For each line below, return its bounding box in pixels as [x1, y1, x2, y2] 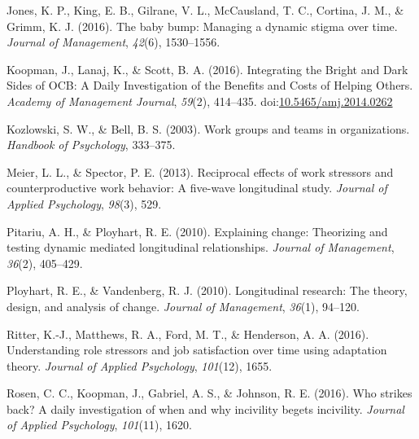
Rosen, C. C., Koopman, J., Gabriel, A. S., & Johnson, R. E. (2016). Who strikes [7, 384, 412, 402]
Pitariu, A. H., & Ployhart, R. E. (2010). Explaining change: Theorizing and [7, 222, 388, 239]
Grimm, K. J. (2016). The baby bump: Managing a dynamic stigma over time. [7, 17, 398, 34]
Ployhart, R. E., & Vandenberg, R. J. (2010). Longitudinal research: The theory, [7, 282, 408, 299]
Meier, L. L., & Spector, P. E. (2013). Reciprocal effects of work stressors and [7, 163, 394, 180]
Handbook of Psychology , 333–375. [7, 136, 176, 153]
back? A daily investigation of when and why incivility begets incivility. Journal [7, 400, 404, 417]
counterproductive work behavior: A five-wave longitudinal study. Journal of [7, 179, 387, 196]
